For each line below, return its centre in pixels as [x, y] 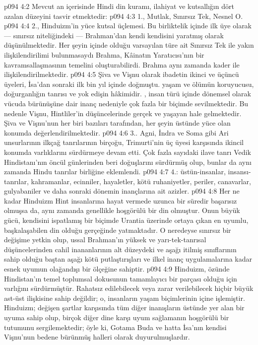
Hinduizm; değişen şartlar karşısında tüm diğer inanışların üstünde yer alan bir [124, 308]
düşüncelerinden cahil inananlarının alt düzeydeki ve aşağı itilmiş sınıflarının [120, 249]
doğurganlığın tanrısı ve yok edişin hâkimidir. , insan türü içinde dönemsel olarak [128, 94]
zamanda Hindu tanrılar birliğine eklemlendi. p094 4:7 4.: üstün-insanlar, [115, 172]
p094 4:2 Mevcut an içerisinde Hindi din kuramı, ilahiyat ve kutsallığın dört [119, 6]
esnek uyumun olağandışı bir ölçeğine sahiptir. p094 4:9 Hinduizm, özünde [117, 269]
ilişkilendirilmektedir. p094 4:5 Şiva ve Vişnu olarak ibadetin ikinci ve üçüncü [122, 74]
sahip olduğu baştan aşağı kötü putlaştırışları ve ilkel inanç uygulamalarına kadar [128, 259]
